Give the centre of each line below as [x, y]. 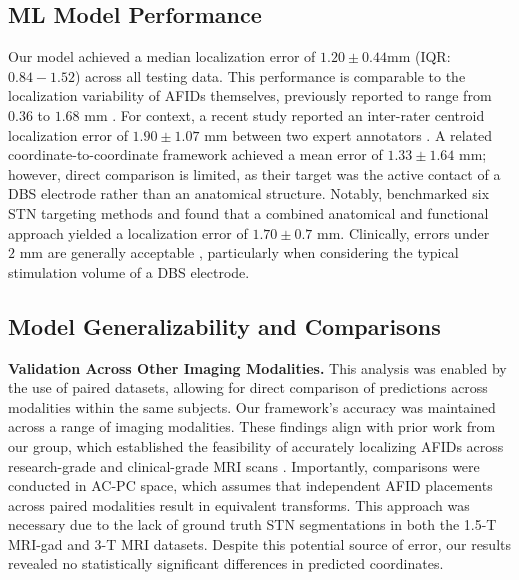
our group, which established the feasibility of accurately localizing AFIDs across [256, 445]
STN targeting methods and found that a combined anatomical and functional [248, 212]
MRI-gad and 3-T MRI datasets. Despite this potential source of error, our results [260, 543]
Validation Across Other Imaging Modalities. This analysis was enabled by [257, 367]
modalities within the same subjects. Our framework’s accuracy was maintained [252, 406]
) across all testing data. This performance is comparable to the [270, 75]
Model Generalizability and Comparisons [224, 325]
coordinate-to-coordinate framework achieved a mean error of [195, 154]
